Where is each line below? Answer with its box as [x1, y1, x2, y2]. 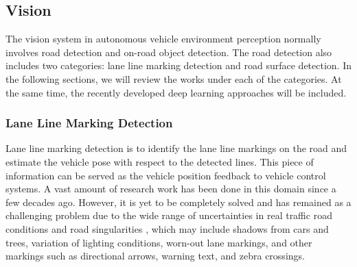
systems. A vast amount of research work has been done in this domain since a [5, 181, 336, 196]
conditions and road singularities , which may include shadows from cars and [5, 221, 329, 236]
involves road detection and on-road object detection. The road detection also [5, 44, 332, 59]
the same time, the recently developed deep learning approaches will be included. [5, 85, 347, 99]
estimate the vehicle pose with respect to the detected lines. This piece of [5, 154, 314, 168]
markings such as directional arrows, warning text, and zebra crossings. [5, 249, 305, 263]
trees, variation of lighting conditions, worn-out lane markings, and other [5, 235, 312, 249]
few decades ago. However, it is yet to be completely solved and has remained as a [5, 194, 352, 209]
